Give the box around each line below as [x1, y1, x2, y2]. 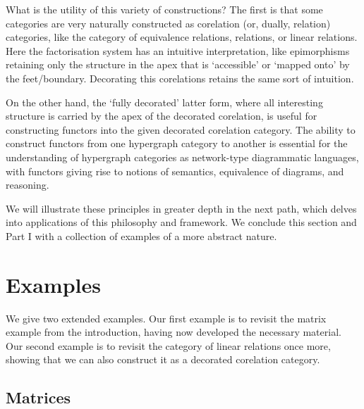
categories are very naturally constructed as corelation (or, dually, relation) [6, 15, 331, 30]
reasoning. [6, 177, 49, 192]
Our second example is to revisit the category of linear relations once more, [6, 338, 331, 353]
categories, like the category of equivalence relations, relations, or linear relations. [6, 30, 358, 44]
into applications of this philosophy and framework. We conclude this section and [6, 215, 357, 229]
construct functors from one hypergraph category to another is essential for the [6, 136, 348, 151]
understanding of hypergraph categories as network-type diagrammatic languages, [6, 149, 359, 164]
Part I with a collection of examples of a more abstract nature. [6, 228, 277, 243]
